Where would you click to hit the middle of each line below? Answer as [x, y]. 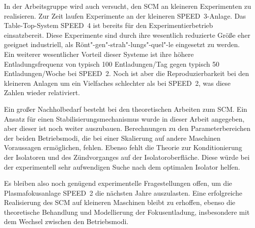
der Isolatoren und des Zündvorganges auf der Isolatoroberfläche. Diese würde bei [127, 157]
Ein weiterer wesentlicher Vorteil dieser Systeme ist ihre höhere [99, 54]
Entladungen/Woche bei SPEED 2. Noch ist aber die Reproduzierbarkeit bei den [127, 73]
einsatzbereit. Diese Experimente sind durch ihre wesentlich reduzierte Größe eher [127, 35]
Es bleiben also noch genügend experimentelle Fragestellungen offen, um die [118, 183]
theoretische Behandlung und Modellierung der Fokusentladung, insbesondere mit [127, 212]
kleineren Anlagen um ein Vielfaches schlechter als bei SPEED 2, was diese [117, 83]
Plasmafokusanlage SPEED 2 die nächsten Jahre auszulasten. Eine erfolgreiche [123, 192]
